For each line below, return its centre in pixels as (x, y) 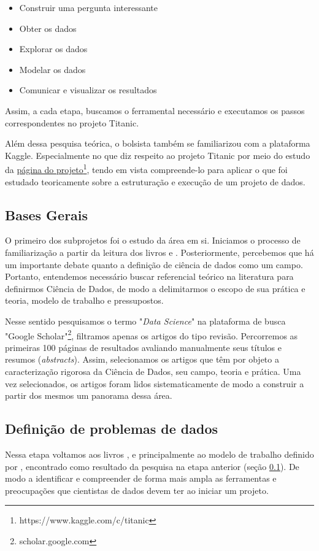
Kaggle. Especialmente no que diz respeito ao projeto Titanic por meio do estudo (158, 155)
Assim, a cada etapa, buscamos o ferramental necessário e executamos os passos (155, 110)
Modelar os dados (52, 69)
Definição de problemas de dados (112, 429)
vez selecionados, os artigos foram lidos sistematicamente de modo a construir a (155, 383)
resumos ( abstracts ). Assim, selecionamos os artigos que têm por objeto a (142, 359)
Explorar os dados (53, 49)
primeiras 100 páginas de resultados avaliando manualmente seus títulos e (143, 347)
